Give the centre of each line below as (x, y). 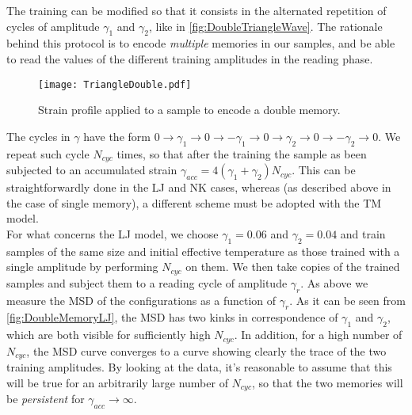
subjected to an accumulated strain (92, 170)
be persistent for (46, 399)
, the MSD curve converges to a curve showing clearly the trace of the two (206, 350)
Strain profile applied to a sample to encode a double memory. (189, 110)
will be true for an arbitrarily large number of (117, 382)
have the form (117, 136)
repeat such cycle (48, 153)
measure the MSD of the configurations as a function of (141, 300)
